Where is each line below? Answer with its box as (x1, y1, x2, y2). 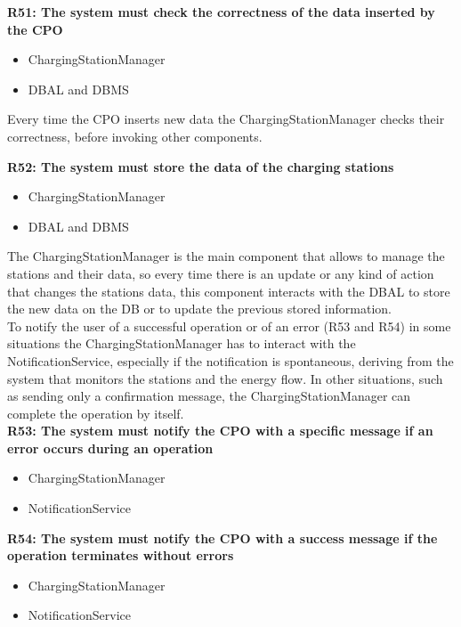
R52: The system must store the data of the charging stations (7, 157, 394, 175)
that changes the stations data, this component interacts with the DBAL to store (7, 281, 450, 300)
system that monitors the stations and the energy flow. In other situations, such (7, 369, 443, 387)
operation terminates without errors (7, 546, 234, 565)
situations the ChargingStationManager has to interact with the (7, 334, 356, 353)
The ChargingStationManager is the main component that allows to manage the (7, 247, 445, 265)
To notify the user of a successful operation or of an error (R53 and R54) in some (7, 316, 451, 335)
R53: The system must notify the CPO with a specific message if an (7, 421, 433, 440)
